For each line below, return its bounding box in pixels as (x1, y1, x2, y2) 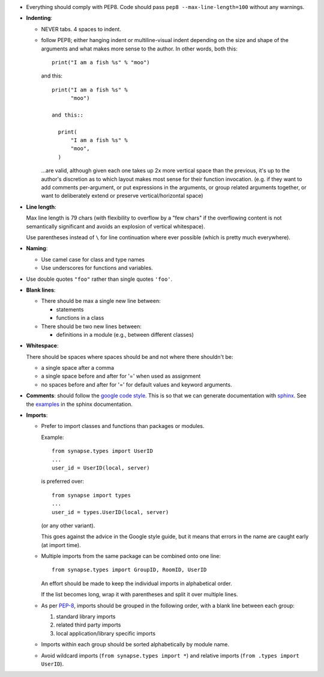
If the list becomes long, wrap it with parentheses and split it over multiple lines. (41, 591, 238, 598)
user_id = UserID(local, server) (52, 464, 150, 471)
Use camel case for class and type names (41, 256, 145, 263)
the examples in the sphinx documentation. (26, 400, 133, 408)
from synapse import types (52, 492, 131, 498)
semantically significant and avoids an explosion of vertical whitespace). (26, 222, 205, 230)
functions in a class (56, 314, 104, 322)
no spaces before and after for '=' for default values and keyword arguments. (41, 381, 232, 388)
